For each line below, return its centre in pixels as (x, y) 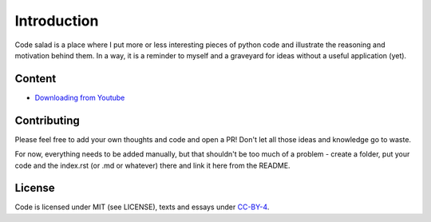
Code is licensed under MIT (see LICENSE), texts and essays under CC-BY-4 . (142, 207)
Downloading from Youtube (80, 97)
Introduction (57, 21)
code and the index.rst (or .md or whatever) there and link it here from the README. (152, 165)
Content (36, 79)
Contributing (47, 120)
